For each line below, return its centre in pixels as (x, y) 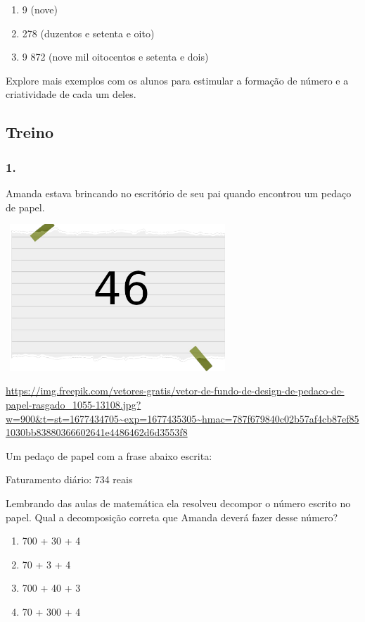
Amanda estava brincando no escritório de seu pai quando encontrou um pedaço (179, 193)
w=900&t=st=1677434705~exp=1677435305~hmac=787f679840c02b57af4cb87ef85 (182, 418)
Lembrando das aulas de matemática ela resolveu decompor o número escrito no (178, 503)
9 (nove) (40, 9)
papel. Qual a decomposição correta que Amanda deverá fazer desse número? (172, 517)
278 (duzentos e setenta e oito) (88, 33)
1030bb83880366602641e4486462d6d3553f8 (97, 432)
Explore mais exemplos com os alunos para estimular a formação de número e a (177, 80)
